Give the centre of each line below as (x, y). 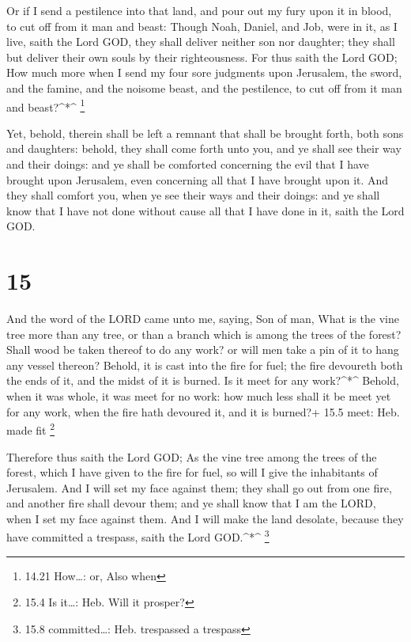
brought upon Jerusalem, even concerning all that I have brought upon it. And (198, 179)
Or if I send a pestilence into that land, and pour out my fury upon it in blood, (199, 10)
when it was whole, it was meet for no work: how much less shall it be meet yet (199, 396)
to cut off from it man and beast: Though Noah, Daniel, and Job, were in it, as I (202, 26)
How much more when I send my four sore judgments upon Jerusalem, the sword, (204, 72)
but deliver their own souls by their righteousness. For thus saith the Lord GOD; (202, 57)
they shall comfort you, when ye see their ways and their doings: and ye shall (193, 195)
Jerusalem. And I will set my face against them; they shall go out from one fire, (199, 487)
